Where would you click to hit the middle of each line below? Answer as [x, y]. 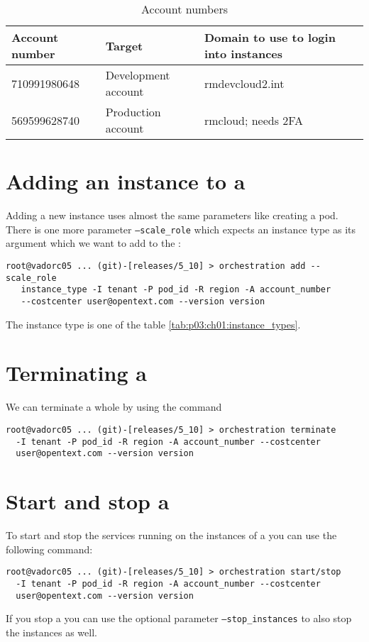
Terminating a [76, 373]
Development [138, 75]
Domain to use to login [270, 37]
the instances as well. [51, 632]
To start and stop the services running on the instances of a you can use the [171, 535]
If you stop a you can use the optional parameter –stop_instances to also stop [179, 618]
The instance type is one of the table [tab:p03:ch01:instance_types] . [153, 324]
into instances [243, 54]
